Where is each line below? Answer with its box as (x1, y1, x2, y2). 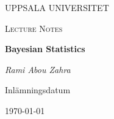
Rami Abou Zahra (5, 63, 71, 75)
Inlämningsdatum (5, 83, 71, 96)
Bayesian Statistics (5, 42, 85, 55)
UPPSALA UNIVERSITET (5, 1, 109, 13)
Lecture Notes (5, 21, 63, 34)
